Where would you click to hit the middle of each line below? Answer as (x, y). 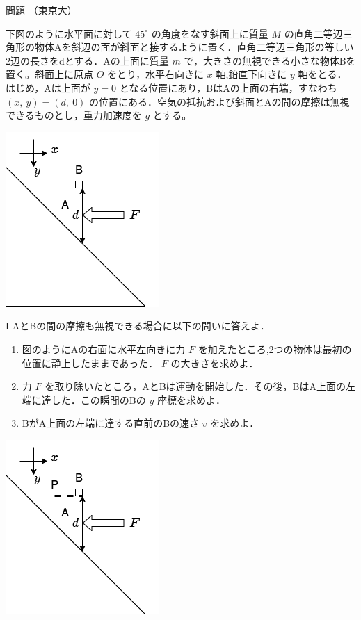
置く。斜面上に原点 (49, 74)
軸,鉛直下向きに (251, 74)
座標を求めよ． (191, 399)
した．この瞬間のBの (98, 399)
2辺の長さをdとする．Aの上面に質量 (87, 60)
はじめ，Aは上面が (48, 87)
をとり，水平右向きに (156, 74)
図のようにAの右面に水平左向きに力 (104, 349)
